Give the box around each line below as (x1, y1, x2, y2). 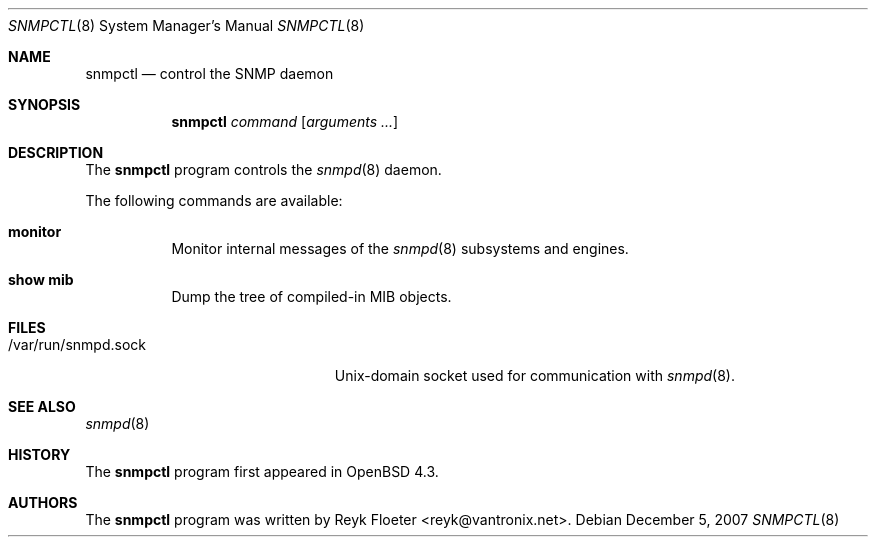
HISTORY (8, 446, 71, 463)
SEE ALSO (8, 398, 76, 415)
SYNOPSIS (8, 96, 81, 113)
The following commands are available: (85, 192, 343, 209)
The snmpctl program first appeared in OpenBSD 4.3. (85, 463, 439, 480)
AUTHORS (8, 494, 78, 511)
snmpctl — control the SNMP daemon (85, 65, 334, 82)
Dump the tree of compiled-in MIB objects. (171, 288, 452, 305)
